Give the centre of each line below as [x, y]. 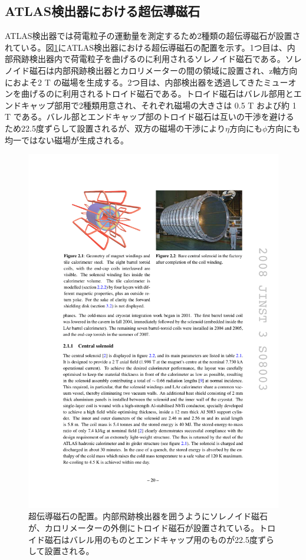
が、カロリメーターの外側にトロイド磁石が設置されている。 [144, 528]
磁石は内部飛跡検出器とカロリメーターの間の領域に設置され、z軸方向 [163, 70]
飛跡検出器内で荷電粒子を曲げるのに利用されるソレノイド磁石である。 [149, 59]
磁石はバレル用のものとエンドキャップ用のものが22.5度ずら [159, 539]
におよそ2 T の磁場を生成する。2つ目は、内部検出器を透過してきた [134, 82]
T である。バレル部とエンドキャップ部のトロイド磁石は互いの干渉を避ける [149, 117]
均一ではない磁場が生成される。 [67, 140]
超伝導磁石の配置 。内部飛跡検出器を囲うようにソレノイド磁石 [148, 516]
